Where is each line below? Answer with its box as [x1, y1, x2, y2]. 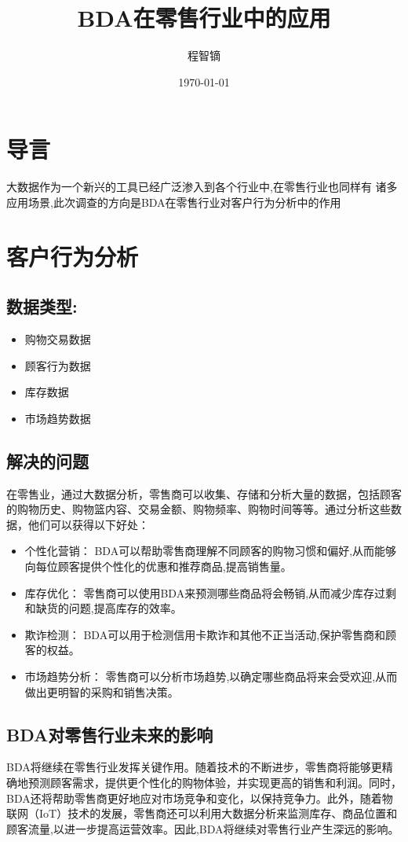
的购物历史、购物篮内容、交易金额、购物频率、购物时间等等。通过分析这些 [6, 501, 391, 517]
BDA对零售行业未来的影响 [6, 722, 213, 746]
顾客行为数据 [24, 357, 91, 373]
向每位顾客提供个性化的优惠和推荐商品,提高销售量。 [24, 557, 292, 574]
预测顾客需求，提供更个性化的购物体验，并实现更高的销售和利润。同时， [27, 774, 402, 790]
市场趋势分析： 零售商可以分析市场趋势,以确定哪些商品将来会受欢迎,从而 [24, 667, 398, 684]
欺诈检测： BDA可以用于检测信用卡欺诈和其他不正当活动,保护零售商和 [24, 626, 386, 642]
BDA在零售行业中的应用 [77, 2, 331, 34]
